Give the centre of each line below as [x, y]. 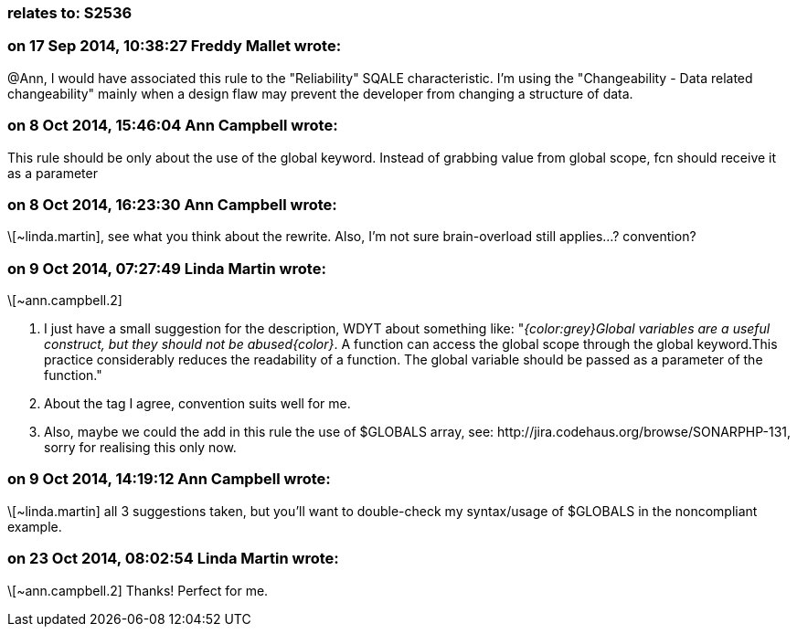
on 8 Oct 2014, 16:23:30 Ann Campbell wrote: [172, 204]
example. [35, 526]
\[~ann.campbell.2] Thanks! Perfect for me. [138, 590]
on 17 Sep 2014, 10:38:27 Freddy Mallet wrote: [175, 46]
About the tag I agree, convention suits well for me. [197, 403]
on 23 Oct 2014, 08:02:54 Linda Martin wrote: [173, 559]
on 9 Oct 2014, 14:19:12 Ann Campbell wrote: [169, 479]
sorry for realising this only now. [140, 447]
